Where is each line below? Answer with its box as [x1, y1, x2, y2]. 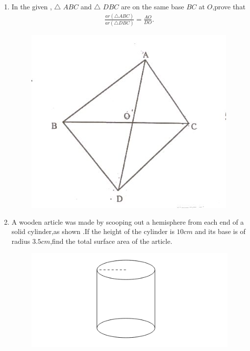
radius [11, 236, 30, 246]
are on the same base [121, 1, 184, 11]
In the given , [11, 1, 52, 11]
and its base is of [195, 226, 246, 236]
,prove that [212, 1, 246, 11]
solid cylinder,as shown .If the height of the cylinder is [11, 226, 175, 236]
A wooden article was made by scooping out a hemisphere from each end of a [11, 216, 244, 227]
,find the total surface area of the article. [50, 236, 173, 246]
